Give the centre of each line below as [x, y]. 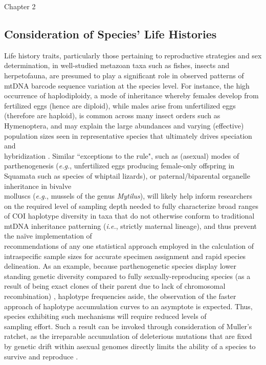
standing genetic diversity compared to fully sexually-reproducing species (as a [127, 276]
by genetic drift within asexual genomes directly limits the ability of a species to [130, 346]
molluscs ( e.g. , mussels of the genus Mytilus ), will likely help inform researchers [128, 196]
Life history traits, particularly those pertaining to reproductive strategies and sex [133, 55]
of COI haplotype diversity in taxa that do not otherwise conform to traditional [129, 216]
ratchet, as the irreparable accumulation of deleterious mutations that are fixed [128, 336]
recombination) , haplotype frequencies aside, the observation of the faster [120, 296]
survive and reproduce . [41, 356]
